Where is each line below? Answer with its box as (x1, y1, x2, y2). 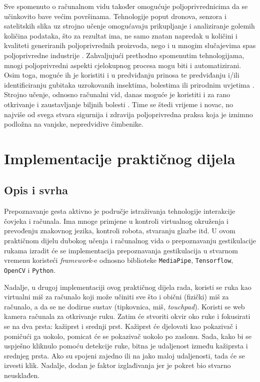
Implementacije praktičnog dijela (4, 148, 235, 168)
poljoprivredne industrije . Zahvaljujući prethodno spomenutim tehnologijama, (4, 50, 244, 60)
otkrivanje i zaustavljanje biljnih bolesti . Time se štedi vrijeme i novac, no (4, 99, 233, 109)
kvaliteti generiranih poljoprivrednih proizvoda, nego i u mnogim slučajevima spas (4, 40, 256, 51)
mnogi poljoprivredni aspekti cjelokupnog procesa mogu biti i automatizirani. (4, 60, 241, 70)
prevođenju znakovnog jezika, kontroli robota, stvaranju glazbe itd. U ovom (4, 225, 235, 236)
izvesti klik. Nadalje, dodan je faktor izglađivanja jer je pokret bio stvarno (4, 360, 231, 370)
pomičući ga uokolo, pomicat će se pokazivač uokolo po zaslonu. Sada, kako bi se (4, 330, 251, 341)
